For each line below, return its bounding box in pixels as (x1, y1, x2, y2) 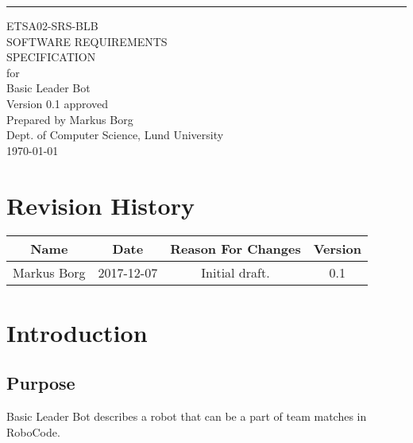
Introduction (6, 316, 148, 348)
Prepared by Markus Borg (6, 111, 133, 127)
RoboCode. (6, 423, 60, 440)
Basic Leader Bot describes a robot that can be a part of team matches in (6, 408, 367, 425)
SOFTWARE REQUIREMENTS (6, 33, 168, 49)
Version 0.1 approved (6, 95, 109, 111)
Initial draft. (201, 263, 270, 282)
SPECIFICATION (6, 49, 96, 65)
